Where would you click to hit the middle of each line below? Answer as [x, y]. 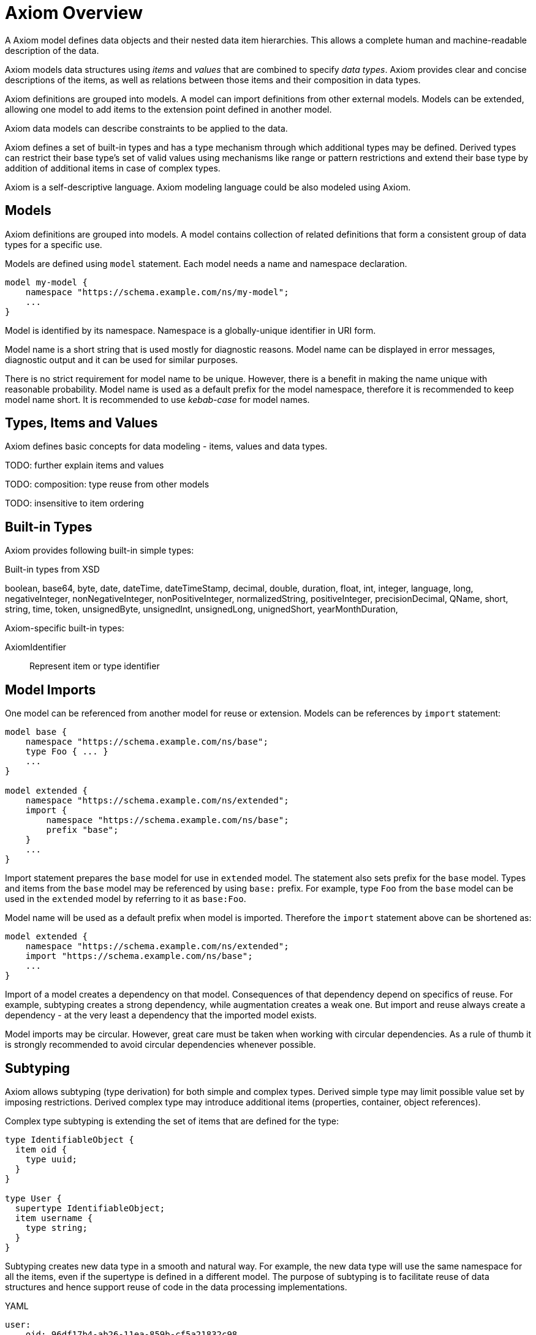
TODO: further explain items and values [85, 465]
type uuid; [51, 1159]
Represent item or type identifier [95, 666]
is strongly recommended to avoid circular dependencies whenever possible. [160, 1045]
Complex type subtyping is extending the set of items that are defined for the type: [172, 1121]
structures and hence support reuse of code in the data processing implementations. [176, 1287]
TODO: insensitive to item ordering [74, 503]
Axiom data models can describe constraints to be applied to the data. [146, 128]
